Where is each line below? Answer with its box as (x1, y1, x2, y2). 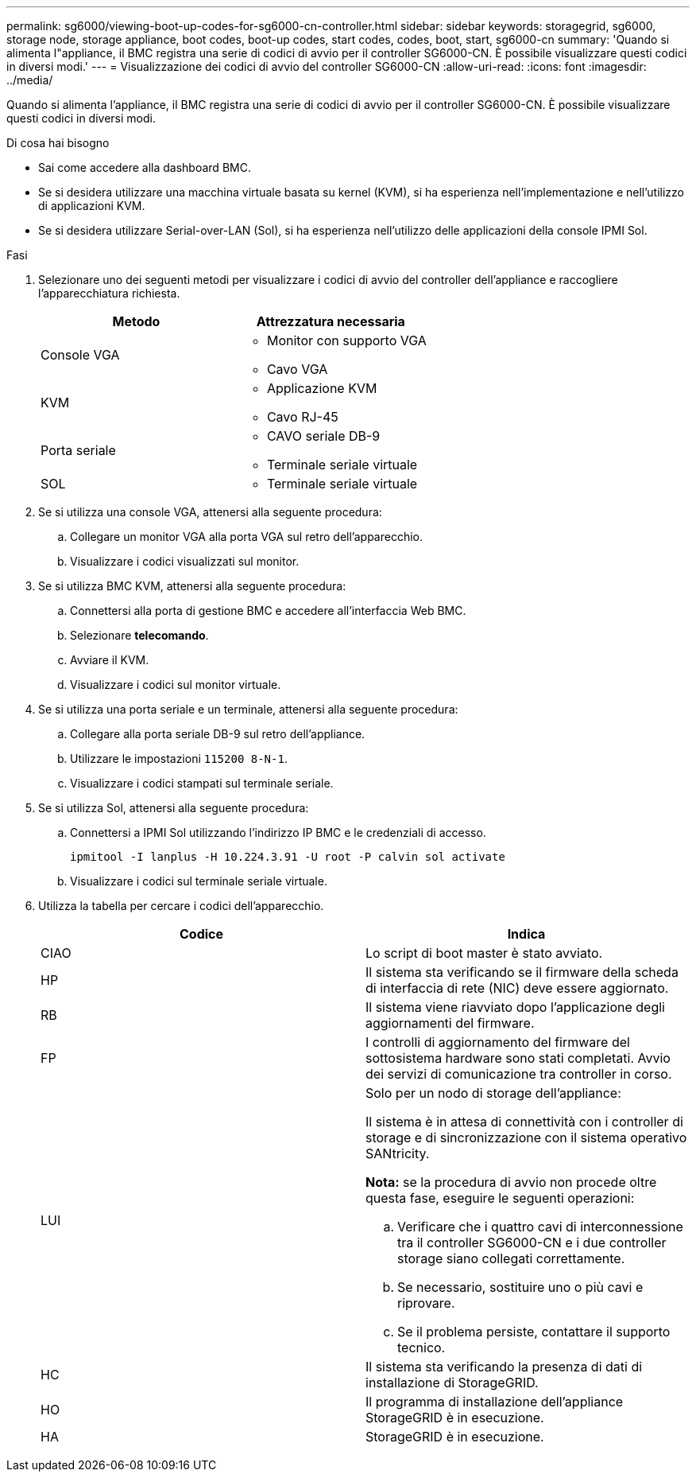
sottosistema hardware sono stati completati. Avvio (365, 1050, 671, 1066)
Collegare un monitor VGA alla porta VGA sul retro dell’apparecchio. (70, 530, 423, 543)
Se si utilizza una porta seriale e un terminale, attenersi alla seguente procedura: (38, 702, 458, 716)
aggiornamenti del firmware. (365, 1015, 535, 1031)
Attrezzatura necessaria (256, 313, 405, 329)
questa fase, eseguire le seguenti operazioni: (365, 1190, 635, 1206)
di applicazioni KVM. (38, 199, 145, 212)
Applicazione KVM (266, 380, 377, 396)
